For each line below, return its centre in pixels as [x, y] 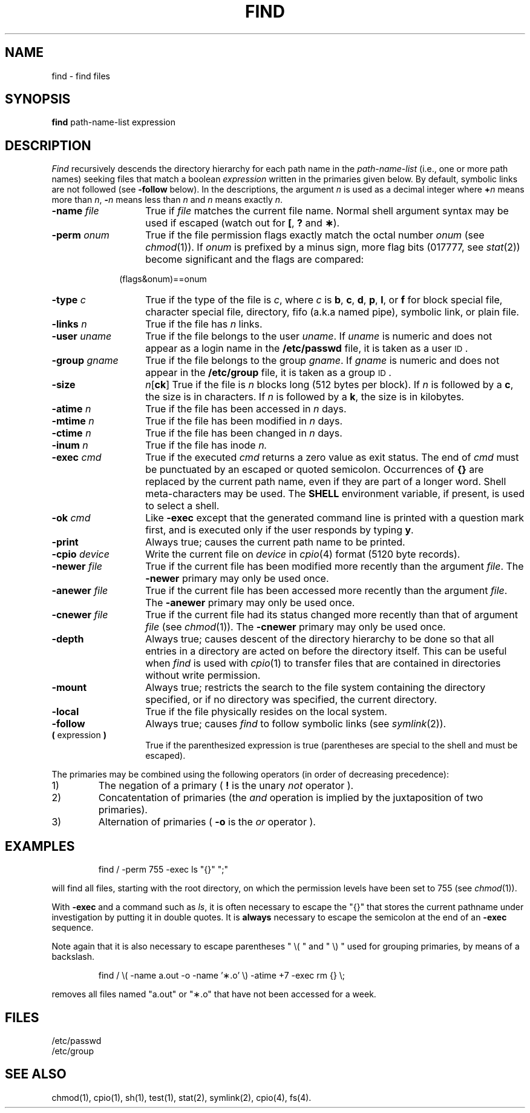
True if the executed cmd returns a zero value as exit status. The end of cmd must [332, 457]
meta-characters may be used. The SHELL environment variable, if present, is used [335, 494]
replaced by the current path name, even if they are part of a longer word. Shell [326, 482]
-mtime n [73, 421]
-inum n [70, 445]
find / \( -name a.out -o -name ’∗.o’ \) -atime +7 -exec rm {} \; [222, 976]
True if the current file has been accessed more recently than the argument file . [326, 591]
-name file [75, 211]
